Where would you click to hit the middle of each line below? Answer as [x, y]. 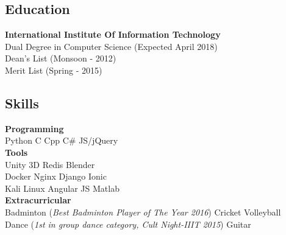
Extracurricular [38, 200]
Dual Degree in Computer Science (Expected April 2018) [111, 46]
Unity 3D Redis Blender [50, 164]
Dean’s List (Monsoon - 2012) [61, 58]
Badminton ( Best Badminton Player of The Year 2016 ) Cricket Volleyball [143, 212]
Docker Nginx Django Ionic [56, 176]
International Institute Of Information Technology [113, 34]
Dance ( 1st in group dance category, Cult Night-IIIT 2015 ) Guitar [128, 224]
